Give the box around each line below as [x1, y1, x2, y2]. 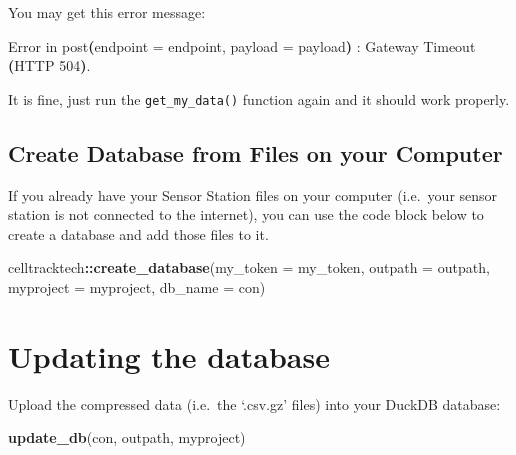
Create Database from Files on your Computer [8, 137, 503, 168]
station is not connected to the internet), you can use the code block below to [8, 204, 484, 225]
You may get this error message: [8, 2, 206, 22]
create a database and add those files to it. [8, 223, 269, 244]
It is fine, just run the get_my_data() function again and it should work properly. [8, 88, 510, 109]
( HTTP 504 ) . [8, 55, 91, 76]
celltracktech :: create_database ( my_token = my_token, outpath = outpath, [8, 257, 490, 278]
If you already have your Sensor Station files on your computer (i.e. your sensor [8, 184, 498, 205]
